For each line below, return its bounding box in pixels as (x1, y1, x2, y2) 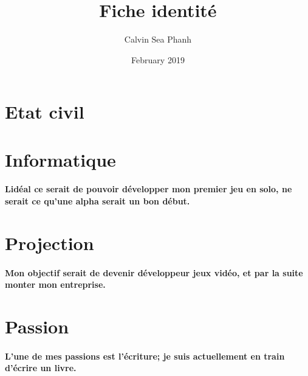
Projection (5, 230, 94, 255)
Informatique (5, 147, 116, 172)
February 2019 (131, 53, 185, 66)
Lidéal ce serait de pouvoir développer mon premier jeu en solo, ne (5, 183, 292, 195)
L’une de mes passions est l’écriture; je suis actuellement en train (5, 349, 285, 362)
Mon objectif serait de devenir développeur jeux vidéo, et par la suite (5, 266, 303, 279)
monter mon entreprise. (5, 278, 106, 291)
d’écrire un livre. (5, 361, 77, 374)
